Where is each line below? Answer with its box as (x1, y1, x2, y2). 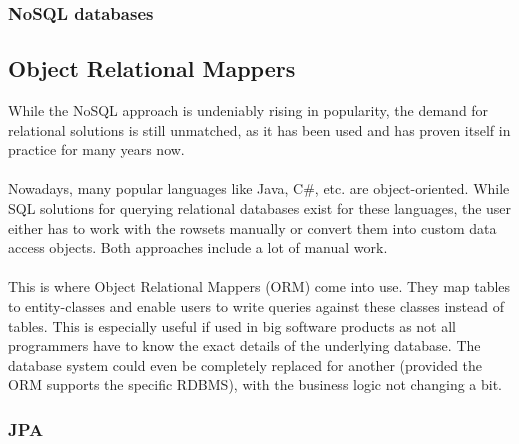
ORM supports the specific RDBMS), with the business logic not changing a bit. (8, 374, 503, 395)
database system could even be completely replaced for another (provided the (8, 354, 483, 375)
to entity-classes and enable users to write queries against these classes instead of (8, 295, 505, 316)
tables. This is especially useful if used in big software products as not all (8, 315, 456, 336)
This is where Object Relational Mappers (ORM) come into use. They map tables (8, 276, 511, 297)
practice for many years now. (8, 139, 185, 160)
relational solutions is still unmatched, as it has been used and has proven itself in (8, 119, 511, 140)
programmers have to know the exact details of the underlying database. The (8, 335, 481, 356)
